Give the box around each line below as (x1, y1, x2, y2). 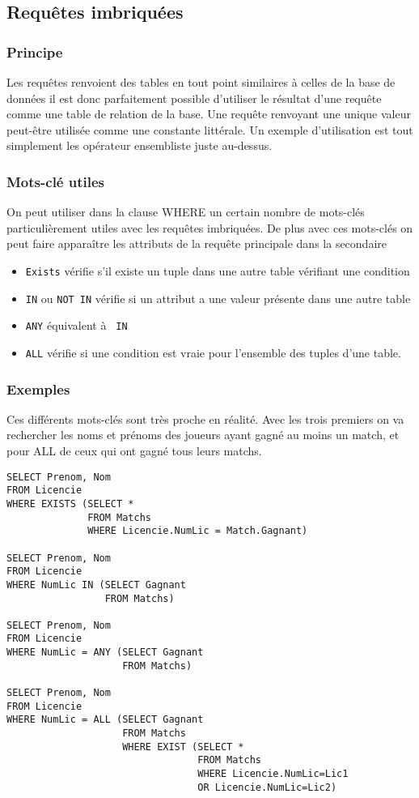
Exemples (6, 378, 70, 399)
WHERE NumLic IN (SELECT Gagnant (6, 578, 186, 591)
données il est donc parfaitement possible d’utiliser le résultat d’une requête (6, 89, 382, 106)
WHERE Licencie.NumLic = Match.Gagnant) (87, 525, 308, 537)
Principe (6, 41, 63, 62)
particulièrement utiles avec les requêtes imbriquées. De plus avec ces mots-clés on (6, 219, 413, 236)
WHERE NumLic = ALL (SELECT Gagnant (6, 714, 204, 726)
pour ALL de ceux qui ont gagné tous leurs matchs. (6, 442, 262, 459)
